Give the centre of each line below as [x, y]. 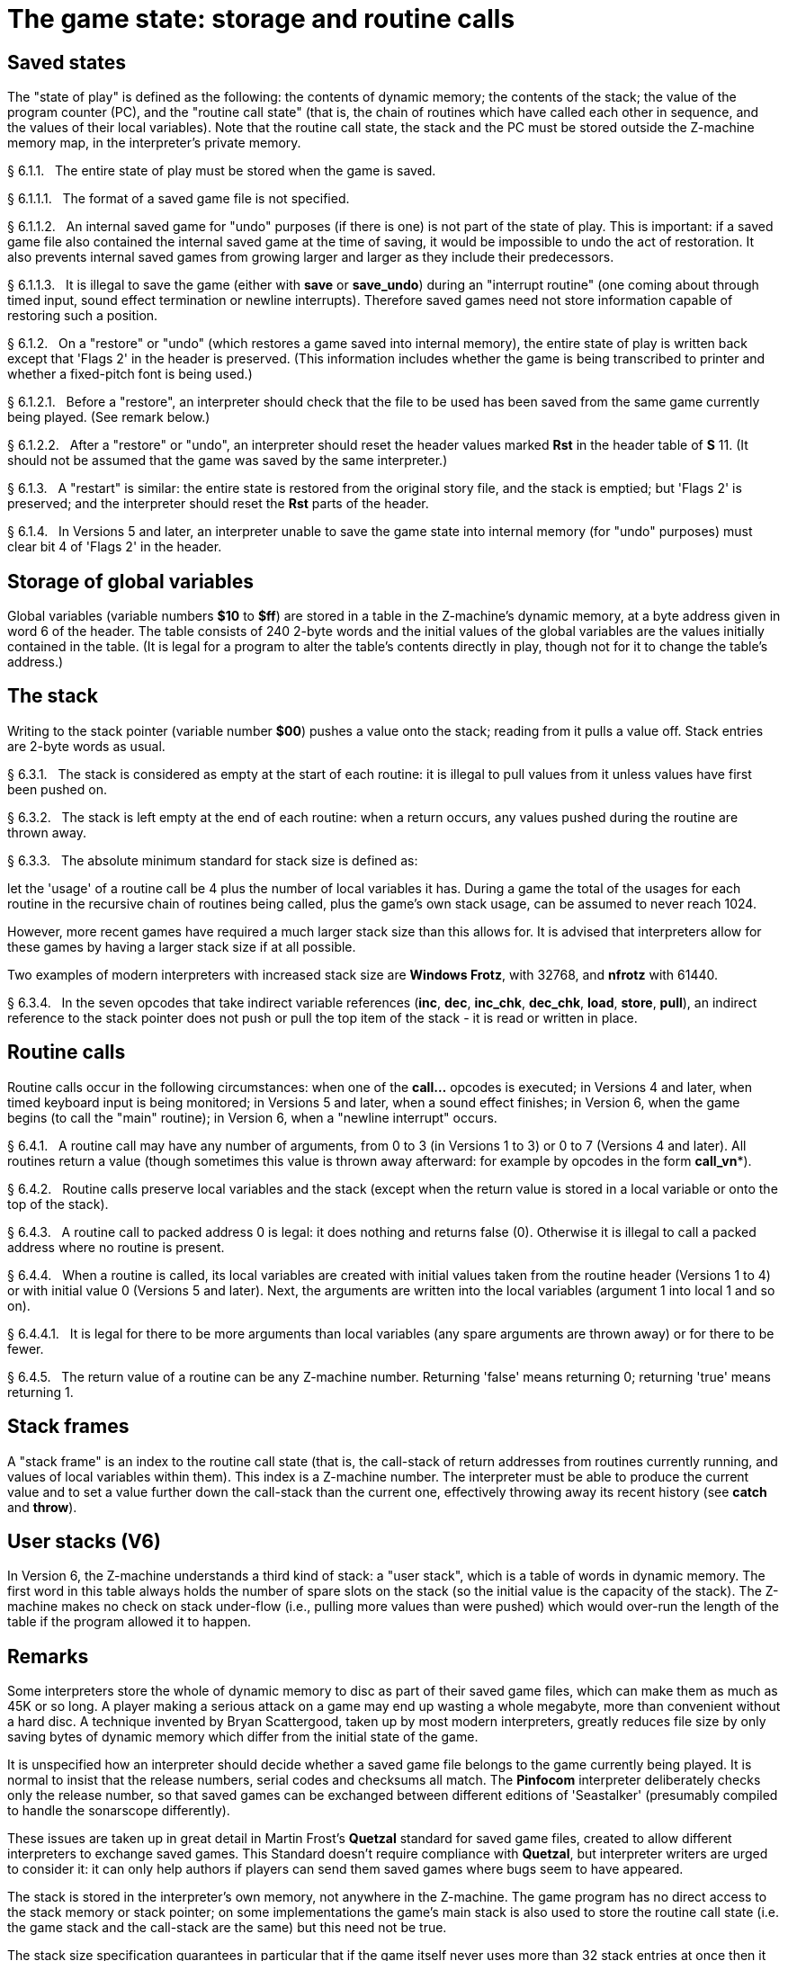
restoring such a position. [83, 316]
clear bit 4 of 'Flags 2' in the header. [115, 547]
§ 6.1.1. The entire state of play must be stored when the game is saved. [222, 171]
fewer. [26, 1348]
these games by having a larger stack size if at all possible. [182, 946]
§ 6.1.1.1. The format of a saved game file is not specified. [179, 199]
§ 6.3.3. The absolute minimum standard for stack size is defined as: [213, 860]
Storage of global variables [130, 581]
